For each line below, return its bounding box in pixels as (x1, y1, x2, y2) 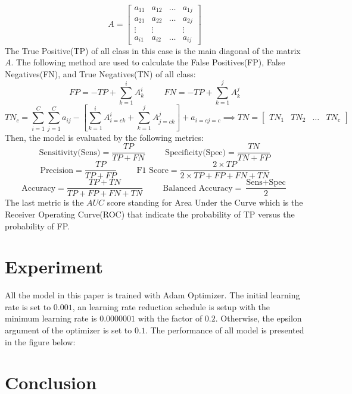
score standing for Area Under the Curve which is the (107, 196, 303, 209)
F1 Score (136, 166, 169, 175)
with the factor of (138, 312, 203, 324)
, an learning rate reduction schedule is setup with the (72, 300, 270, 313)
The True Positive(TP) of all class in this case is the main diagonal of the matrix (5, 44, 301, 56)
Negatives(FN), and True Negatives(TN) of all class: (5, 67, 196, 80)
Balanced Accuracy (163, 184, 233, 193)
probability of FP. (5, 219, 70, 232)
